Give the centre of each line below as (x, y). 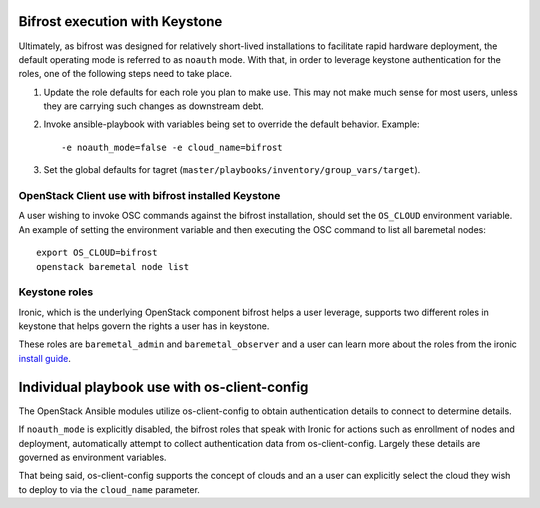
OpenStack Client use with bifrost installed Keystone (149, 196)
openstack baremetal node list (113, 266)
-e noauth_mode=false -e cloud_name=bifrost (172, 147)
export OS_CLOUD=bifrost (97, 253)
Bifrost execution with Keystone (120, 21)
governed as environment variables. (92, 457)
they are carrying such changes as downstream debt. (153, 106)
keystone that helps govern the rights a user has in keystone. (144, 326)
